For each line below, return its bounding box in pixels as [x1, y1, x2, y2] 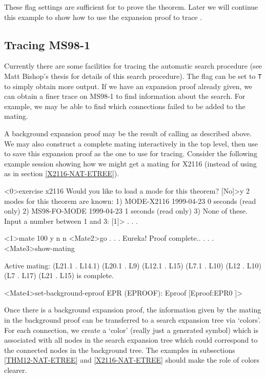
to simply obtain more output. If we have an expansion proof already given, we [4, 80, 253, 91]
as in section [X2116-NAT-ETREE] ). [4, 168, 119, 179]
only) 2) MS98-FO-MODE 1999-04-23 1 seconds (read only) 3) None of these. [4, 205, 248, 216]
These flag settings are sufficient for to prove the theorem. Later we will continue [4, 2, 258, 12]
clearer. [4, 364, 27, 375]
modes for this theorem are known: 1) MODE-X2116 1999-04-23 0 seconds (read [4, 195, 256, 206]
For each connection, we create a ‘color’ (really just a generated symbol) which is [4, 324, 259, 335]
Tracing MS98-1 [4, 36, 91, 52]
